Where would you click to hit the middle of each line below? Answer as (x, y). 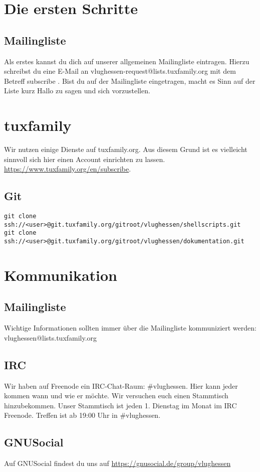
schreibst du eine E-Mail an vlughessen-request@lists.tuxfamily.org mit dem (120, 71)
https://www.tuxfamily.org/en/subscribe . (68, 169)
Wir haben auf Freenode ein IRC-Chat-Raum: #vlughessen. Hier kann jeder (121, 385)
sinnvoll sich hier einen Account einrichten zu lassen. (85, 159)
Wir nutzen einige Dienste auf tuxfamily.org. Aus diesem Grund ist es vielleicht (126, 149)
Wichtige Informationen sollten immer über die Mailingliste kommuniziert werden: (130, 328)
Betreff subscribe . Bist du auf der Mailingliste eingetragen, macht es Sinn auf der (130, 81)
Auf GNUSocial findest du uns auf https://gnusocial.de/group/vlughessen (117, 463)
